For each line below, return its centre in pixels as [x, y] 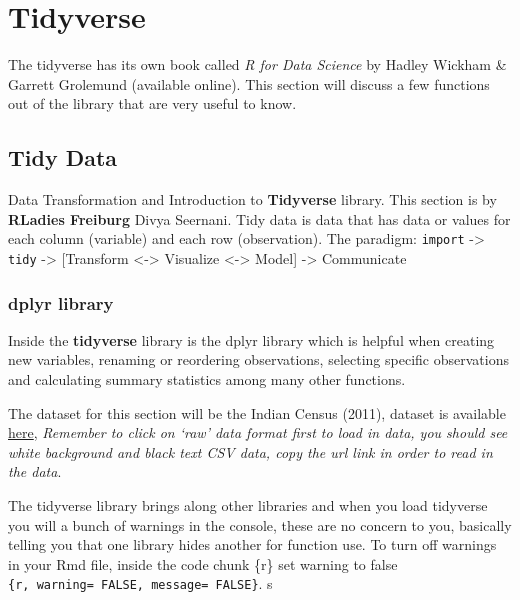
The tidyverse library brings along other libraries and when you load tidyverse [248, 504]
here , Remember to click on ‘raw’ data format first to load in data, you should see [258, 432]
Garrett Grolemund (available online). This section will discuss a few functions [249, 83]
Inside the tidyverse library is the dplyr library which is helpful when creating [251, 339]
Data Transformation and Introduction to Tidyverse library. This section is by [252, 199]
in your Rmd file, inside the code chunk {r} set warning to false [203, 563]
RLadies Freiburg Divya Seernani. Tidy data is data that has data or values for [259, 218]
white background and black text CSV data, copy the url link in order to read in [250, 451]
